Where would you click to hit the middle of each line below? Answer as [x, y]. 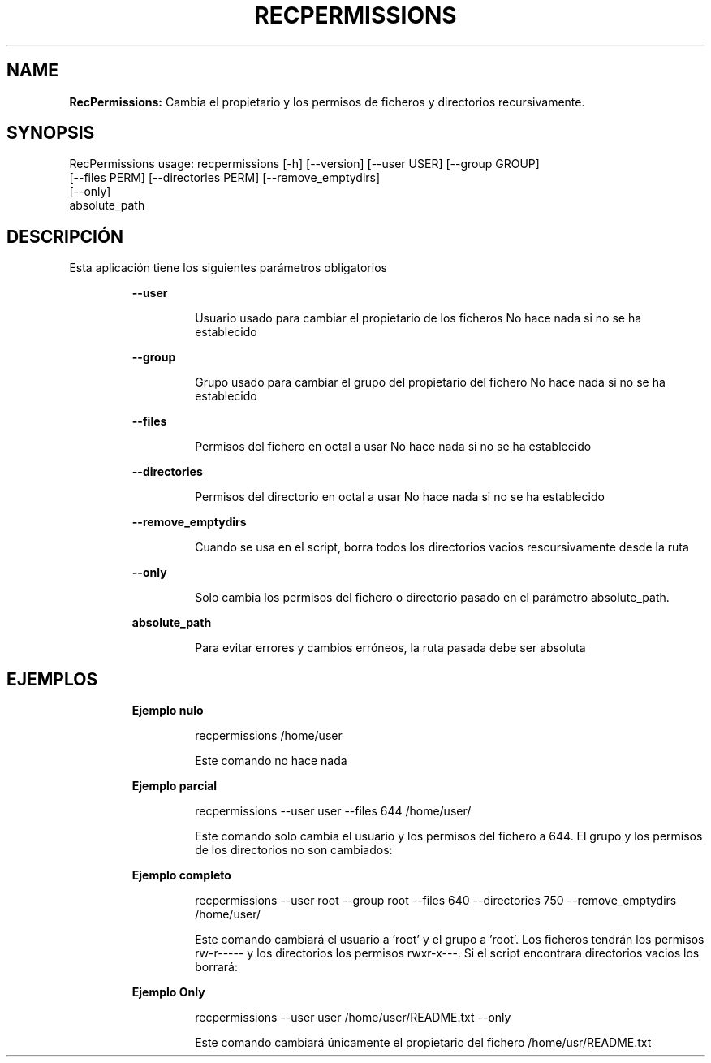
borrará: [216, 967]
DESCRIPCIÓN [65, 236]
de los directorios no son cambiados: [294, 850]
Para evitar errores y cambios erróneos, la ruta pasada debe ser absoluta [390, 648]
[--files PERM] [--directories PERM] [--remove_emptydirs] [225, 178]
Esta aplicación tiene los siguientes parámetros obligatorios [228, 268]
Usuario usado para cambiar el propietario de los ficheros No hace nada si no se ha [418, 318]
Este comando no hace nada [271, 761]
